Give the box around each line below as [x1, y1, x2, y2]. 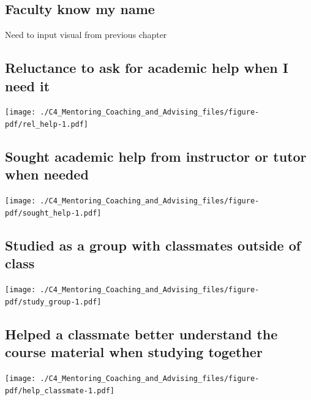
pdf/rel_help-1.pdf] [5, 120, 89, 129]
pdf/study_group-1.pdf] [5, 297, 102, 306]
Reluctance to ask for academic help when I [5, 58, 288, 77]
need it [5, 76, 50, 95]
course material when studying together [5, 342, 263, 361]
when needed [5, 165, 89, 184]
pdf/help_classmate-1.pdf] [5, 386, 114, 395]
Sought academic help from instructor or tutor [5, 147, 307, 166]
